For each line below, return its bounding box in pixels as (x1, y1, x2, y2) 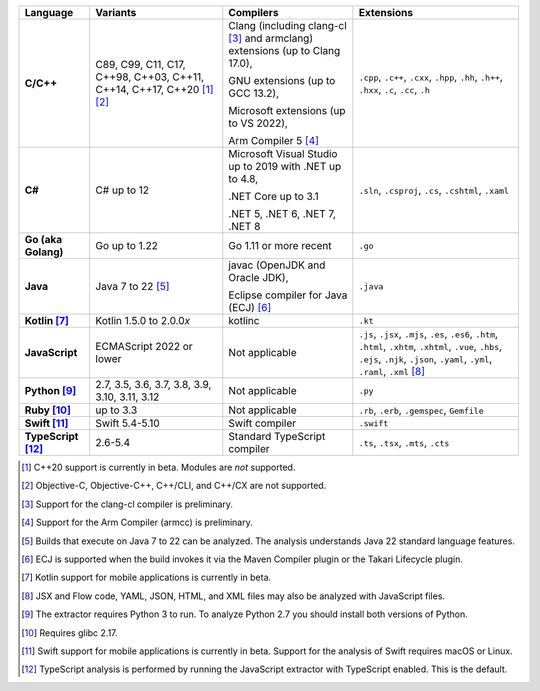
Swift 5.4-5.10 (95, 416, 160, 430)
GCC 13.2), (228, 86, 280, 100)
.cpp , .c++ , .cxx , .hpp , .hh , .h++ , (358, 70, 504, 84)
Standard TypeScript (228, 430, 326, 443)
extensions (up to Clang (228, 44, 341, 57)
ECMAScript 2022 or (95, 340, 194, 353)
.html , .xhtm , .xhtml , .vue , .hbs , (358, 340, 503, 353)
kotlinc (228, 314, 260, 327)
